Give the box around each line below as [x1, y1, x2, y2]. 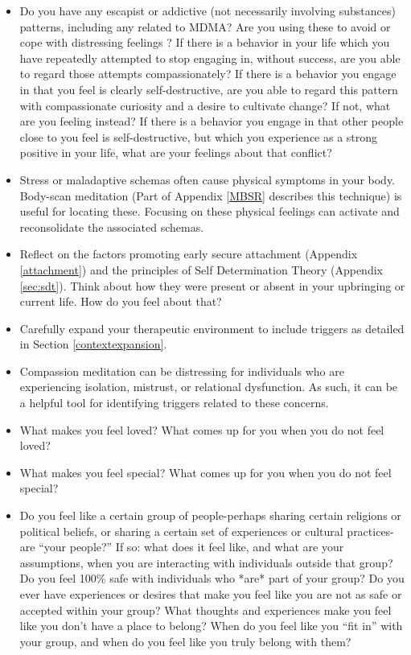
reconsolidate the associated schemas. [19, 218, 204, 235]
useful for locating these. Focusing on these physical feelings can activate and [19, 203, 400, 220]
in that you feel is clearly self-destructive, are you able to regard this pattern [19, 80, 398, 97]
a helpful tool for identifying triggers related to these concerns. [19, 394, 329, 411]
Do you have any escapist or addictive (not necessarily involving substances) [19, 2, 396, 19]
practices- [347, 522, 394, 539]
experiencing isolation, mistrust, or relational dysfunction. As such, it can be [19, 378, 398, 395]
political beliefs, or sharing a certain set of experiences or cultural [19, 522, 343, 539]
